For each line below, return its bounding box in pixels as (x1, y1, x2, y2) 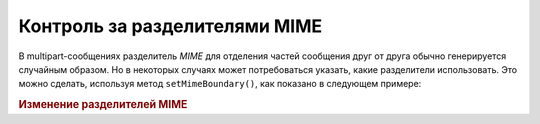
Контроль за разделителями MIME (18, 15, 323, 37)
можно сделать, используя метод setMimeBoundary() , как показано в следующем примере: (18, 78, 422, 90)
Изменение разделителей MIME (18, 98, 188, 112)
